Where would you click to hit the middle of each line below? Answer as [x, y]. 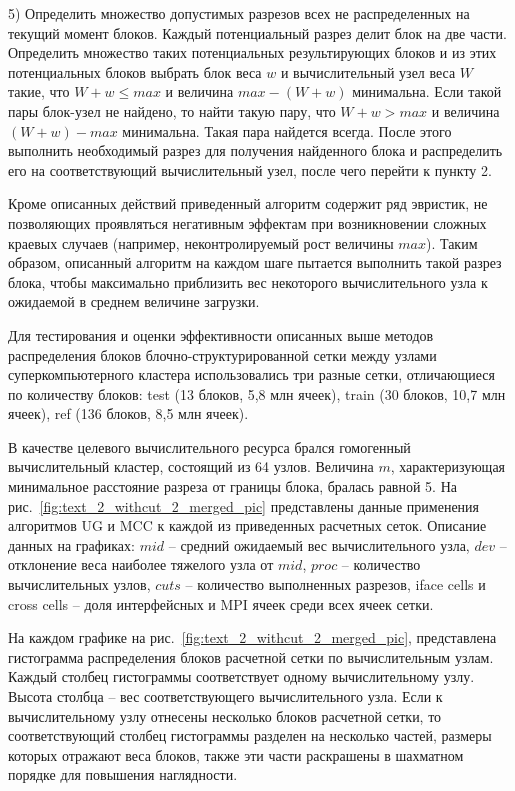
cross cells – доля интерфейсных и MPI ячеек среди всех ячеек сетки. [221, 603]
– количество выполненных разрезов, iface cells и [335, 584]
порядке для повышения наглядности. [123, 774]
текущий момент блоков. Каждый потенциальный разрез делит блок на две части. [257, 32]
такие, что [39, 91]
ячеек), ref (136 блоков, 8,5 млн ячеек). [128, 413]
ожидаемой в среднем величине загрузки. [134, 301]
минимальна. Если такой [427, 91]
